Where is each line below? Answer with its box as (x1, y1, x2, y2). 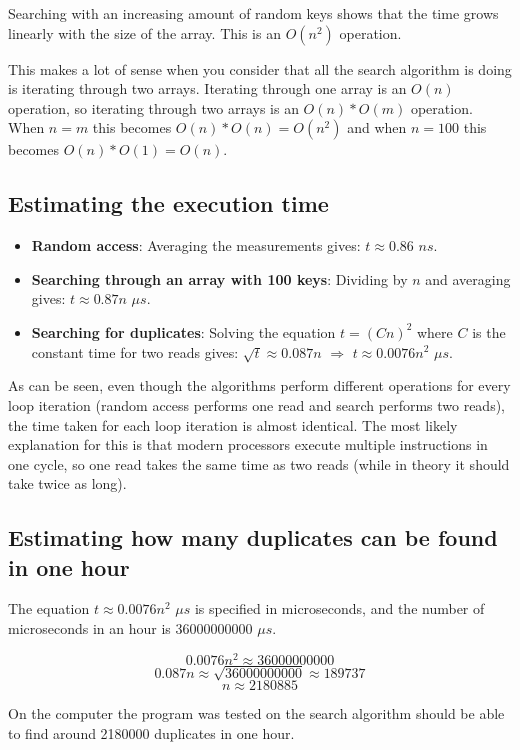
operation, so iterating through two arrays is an (8, 97, 299, 118)
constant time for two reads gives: (31, 341, 239, 362)
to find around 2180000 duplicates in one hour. (8, 722, 295, 743)
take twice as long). (8, 473, 127, 494)
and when (347, 117, 407, 138)
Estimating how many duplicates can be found (8, 522, 498, 553)
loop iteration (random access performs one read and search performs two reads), (8, 394, 506, 415)
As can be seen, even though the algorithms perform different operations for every (8, 375, 511, 396)
